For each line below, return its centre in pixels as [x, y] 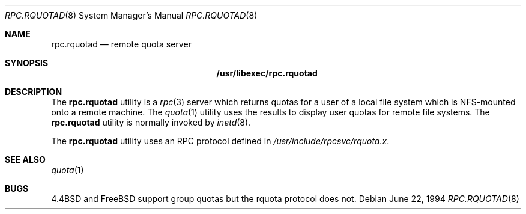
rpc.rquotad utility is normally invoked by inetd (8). [151, 122]
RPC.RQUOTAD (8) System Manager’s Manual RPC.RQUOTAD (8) [131, 15]
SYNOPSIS [27, 63]
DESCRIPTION [34, 92]
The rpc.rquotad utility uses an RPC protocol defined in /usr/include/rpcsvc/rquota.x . [220, 141]
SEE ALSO [25, 160]
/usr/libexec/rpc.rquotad [267, 73]
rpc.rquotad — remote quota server [121, 44]
